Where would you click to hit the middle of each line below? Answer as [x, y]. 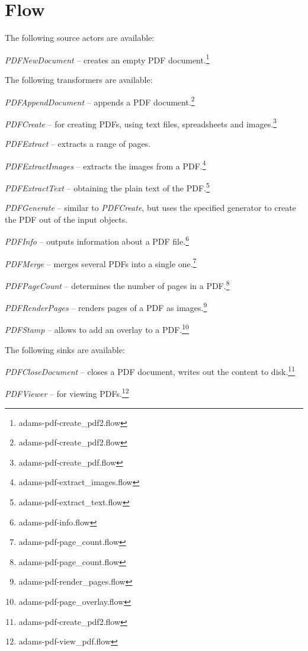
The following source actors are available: [80, 38]
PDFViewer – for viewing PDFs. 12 [67, 393]
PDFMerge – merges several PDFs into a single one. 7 [101, 262]
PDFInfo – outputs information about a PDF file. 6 [97, 240]
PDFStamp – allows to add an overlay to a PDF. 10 [97, 328]
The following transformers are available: [79, 79]
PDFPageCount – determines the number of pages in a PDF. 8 [117, 284]
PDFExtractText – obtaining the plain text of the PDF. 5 [107, 187]
